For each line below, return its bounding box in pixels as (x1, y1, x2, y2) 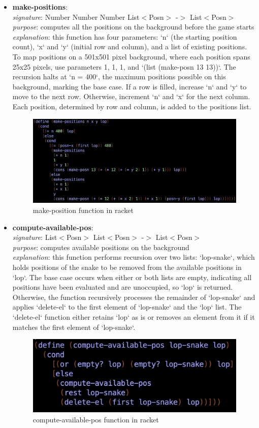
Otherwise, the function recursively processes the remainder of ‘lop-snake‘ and (12, 291, 255, 302)
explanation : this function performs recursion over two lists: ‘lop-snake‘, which (12, 252, 255, 262)
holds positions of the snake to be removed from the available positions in (12, 261, 242, 272)
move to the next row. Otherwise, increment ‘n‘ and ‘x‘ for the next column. (12, 91, 250, 102)
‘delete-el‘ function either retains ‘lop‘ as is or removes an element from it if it (12, 311, 255, 322)
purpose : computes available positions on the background (12, 241, 189, 252)
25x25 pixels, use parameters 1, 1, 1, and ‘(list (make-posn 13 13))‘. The (12, 61, 236, 72)
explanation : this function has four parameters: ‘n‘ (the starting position (12, 31, 237, 42)
